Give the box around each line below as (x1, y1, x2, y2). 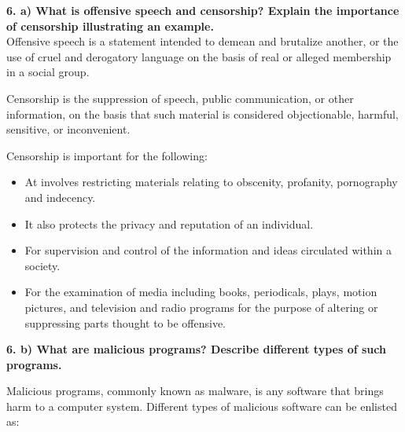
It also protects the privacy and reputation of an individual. (24, 215, 314, 232)
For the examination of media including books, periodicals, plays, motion (24, 284, 377, 300)
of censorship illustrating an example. (6, 17, 214, 34)
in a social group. (6, 64, 90, 80)
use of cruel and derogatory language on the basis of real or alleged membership (6, 48, 392, 64)
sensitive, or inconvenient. (6, 121, 131, 137)
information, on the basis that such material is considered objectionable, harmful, (6, 105, 399, 122)
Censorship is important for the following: (6, 147, 208, 163)
